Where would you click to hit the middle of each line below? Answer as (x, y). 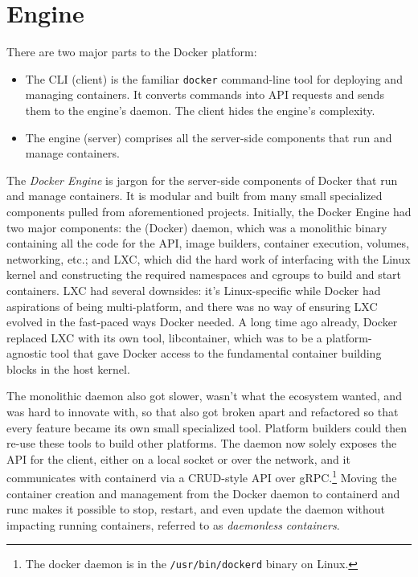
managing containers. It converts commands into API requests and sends (205, 94)
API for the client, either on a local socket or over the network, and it (178, 458)
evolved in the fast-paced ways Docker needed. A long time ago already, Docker (202, 322)
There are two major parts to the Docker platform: (132, 52)
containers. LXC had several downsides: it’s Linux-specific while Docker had (194, 290)
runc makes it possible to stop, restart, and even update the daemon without (196, 509)
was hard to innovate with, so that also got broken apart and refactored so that (203, 412)
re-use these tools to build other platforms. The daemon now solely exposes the (202, 443)
